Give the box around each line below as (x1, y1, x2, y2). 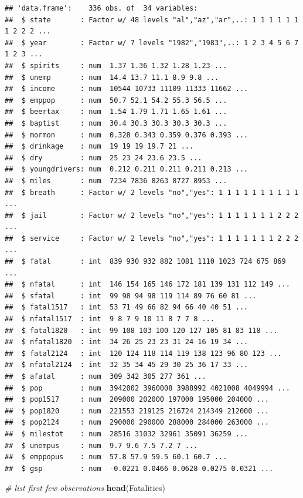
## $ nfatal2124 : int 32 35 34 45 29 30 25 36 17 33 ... (5, 361, 248, 369)
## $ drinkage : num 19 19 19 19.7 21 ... (5, 142, 194, 151)
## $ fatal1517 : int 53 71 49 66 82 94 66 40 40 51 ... (5, 303, 248, 312)
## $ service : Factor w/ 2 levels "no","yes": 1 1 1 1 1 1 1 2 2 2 (5, 234, 299, 243)
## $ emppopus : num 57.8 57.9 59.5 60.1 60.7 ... (5, 453, 227, 462)
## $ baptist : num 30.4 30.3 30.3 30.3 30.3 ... (5, 119, 227, 127)
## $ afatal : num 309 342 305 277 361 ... (5, 372, 206, 381)
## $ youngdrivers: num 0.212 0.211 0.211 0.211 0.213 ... (5, 165, 248, 174)
